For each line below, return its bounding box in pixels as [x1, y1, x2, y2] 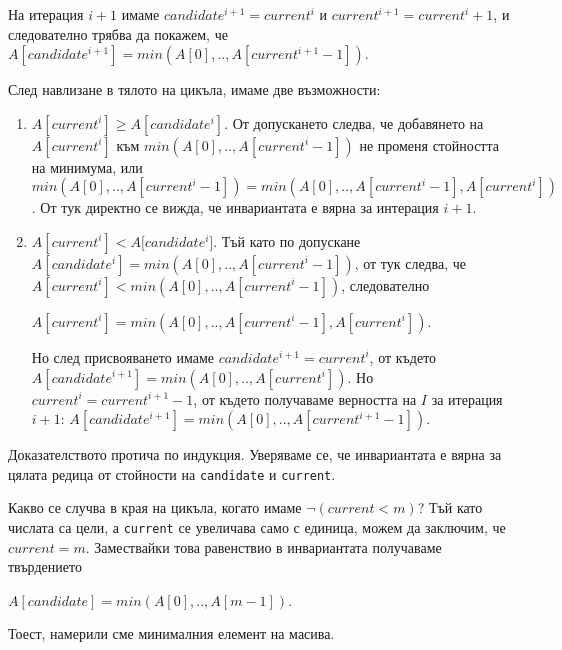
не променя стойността [359, 134, 499, 155]
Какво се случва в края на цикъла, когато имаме [8, 497, 302, 518]
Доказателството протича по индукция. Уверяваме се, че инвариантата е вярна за [8, 444, 502, 465]
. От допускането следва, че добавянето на [224, 112, 484, 133]
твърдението [8, 556, 82, 577]
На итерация [8, 4, 84, 24]
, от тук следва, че [354, 252, 467, 273]
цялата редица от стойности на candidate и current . [8, 463, 336, 484]
